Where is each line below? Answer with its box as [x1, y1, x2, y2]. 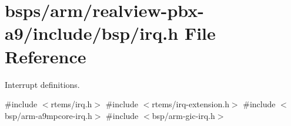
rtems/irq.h [51, 98, 92, 110]
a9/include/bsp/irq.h [5, 21, 179, 45]
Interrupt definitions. [5, 78, 80, 90]
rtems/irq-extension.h [152, 98, 229, 110]
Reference [5, 44, 86, 68]
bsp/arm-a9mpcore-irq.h [5, 109, 92, 121]
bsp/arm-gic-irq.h [152, 109, 215, 121]
